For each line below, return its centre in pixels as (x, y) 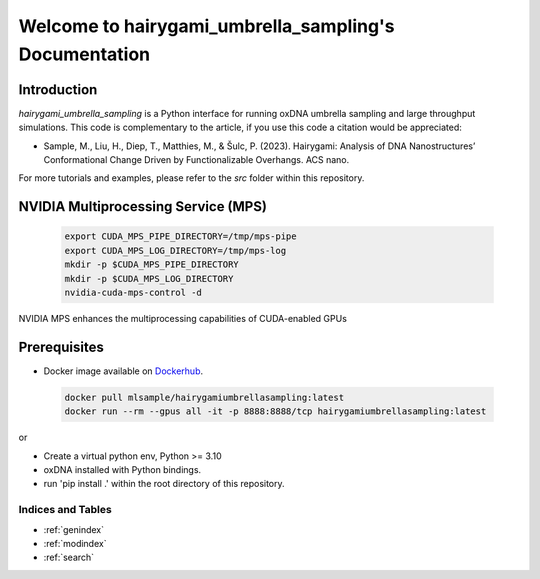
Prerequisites (61, 346)
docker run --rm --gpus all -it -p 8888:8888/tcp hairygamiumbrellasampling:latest (275, 411)
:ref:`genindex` (74, 529)
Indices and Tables (65, 510)
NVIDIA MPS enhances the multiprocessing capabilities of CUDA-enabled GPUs (182, 318)
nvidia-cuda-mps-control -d (133, 292)
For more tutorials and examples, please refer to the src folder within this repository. (191, 178)
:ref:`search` (69, 557)
